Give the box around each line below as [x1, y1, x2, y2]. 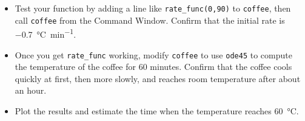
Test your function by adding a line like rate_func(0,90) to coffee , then [15, 2, 291, 14]
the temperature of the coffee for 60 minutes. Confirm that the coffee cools [15, 60, 292, 73]
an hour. [15, 84, 47, 97]
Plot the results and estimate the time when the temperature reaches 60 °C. [15, 105, 299, 117]
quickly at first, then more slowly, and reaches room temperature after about [15, 72, 301, 85]
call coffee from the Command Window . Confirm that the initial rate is [15, 13, 285, 26]
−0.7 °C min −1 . [15, 26, 76, 40]
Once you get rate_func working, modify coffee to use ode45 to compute [15, 48, 292, 61]
